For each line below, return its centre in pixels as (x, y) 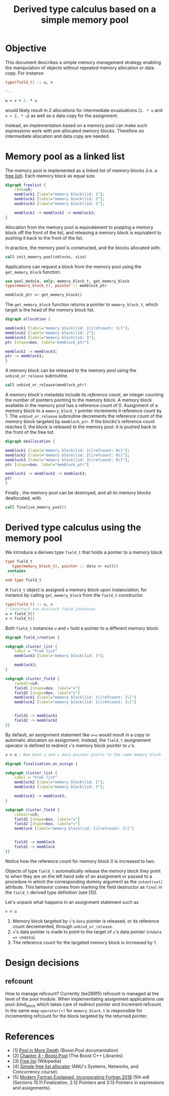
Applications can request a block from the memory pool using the (73, 266)
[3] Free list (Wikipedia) (37, 1061)
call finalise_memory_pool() (36, 507)
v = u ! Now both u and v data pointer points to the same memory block (83, 755)
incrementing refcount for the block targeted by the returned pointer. (76, 1016)
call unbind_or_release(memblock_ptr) (46, 385)
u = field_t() (20, 614)
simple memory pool (85, 20)
